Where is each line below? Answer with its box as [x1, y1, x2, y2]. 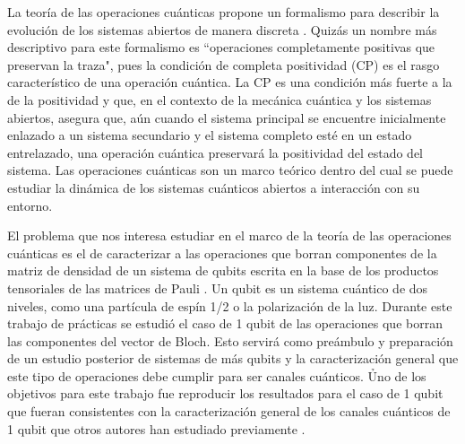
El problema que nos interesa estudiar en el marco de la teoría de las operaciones [7, 226, 452, 245]
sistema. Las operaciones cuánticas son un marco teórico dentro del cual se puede [7, 161, 453, 179]
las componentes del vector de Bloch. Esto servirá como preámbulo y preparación [7, 331, 453, 350]
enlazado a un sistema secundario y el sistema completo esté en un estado [7, 126, 412, 144]
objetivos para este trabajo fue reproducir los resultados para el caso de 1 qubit [7, 384, 443, 403]
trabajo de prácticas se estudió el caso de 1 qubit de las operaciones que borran [7, 314, 443, 333]
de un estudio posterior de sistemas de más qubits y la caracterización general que [7, 349, 459, 368]
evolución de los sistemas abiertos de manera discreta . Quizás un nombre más [7, 20, 437, 39]
